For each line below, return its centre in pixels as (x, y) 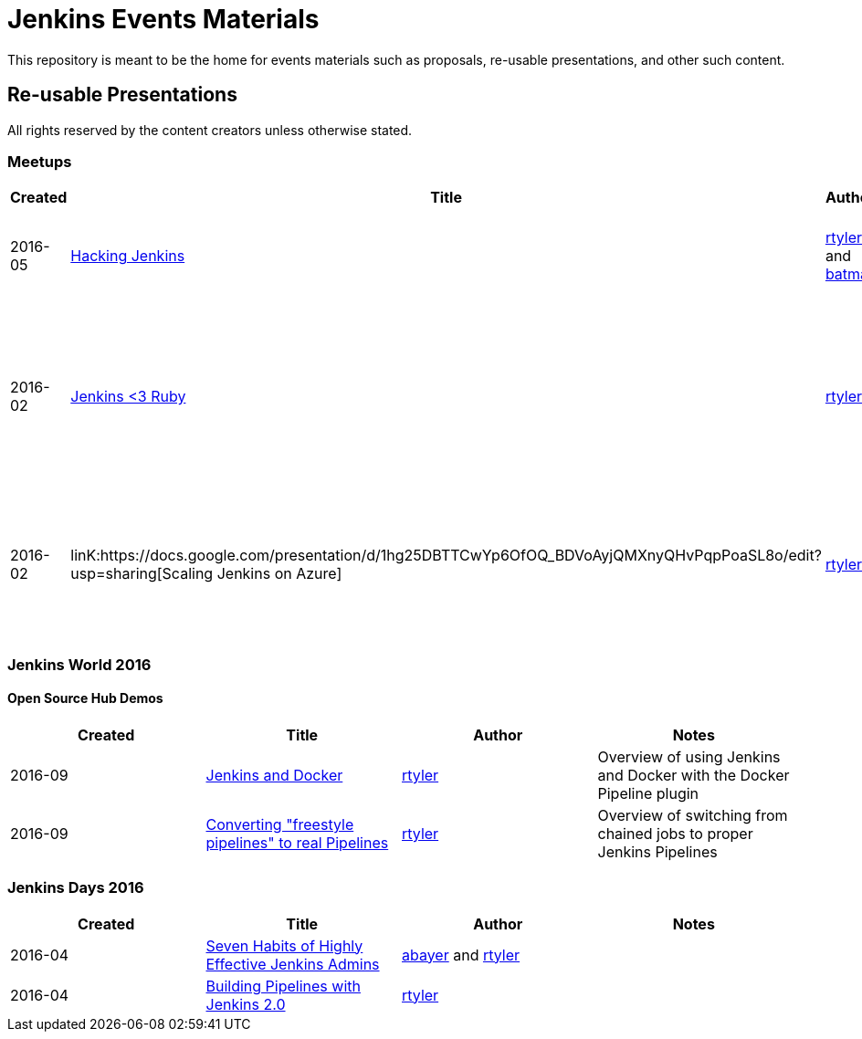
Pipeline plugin (648, 793)
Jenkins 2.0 (246, 1004)
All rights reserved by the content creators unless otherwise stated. (210, 130)
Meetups (40, 161)
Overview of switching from (693, 815)
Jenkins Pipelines (657, 851)
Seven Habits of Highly (284, 945)
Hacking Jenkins (128, 256)
